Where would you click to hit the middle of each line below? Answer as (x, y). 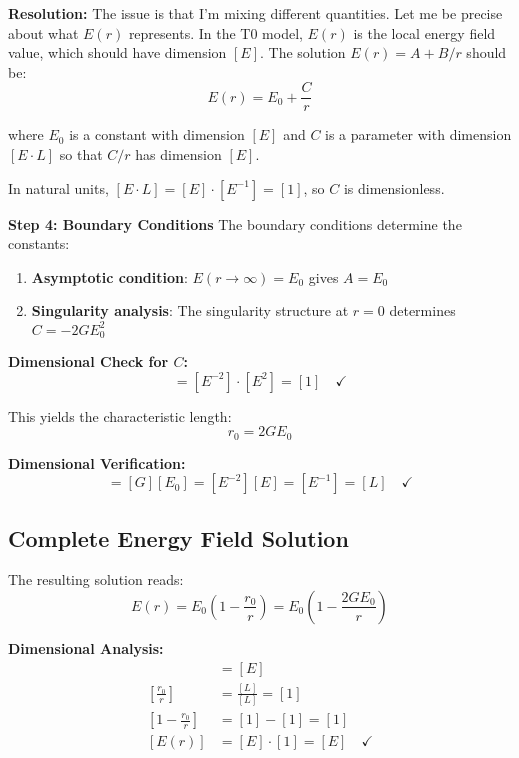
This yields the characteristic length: (120, 415)
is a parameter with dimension (418, 134)
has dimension (178, 154)
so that (81, 154)
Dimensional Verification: (97, 462)
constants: (39, 243)
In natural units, (58, 187)
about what (43, 32)
